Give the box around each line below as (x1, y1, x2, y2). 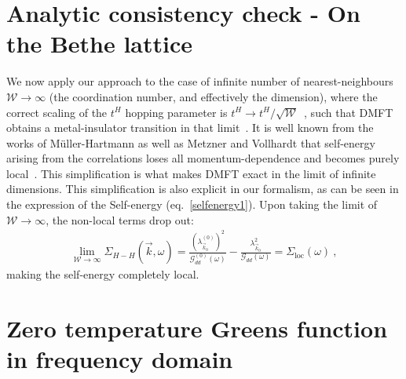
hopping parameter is (125, 104, 228, 120)
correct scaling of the (6, 104, 108, 120)
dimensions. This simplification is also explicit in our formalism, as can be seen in (6, 180, 399, 197)
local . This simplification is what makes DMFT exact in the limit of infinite (6, 165, 376, 181)
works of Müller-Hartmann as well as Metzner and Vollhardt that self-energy (6, 134, 375, 151)
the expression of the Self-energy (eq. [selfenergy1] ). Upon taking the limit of (6, 196, 378, 213)
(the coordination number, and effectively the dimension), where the (49, 88, 378, 104)
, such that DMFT (304, 104, 393, 120)
